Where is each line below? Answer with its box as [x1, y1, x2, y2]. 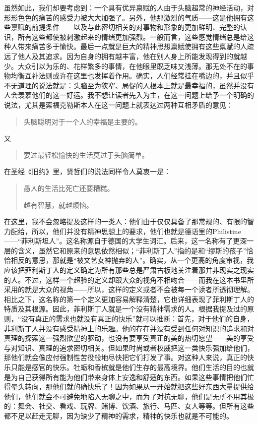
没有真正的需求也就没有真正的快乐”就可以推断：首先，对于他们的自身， [21, 313, 254, 324]
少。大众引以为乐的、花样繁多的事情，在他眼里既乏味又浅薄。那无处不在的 [4, 61, 247, 71]
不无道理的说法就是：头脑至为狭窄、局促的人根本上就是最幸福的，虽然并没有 [4, 80, 254, 90]
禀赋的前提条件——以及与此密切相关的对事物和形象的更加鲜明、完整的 [10, 22, 240, 32]
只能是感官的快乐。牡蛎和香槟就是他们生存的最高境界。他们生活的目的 [10, 362, 240, 372]
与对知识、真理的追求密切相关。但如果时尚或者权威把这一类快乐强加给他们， [4, 342, 254, 353]
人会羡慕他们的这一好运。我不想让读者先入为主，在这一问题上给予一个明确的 [4, 90, 254, 100]
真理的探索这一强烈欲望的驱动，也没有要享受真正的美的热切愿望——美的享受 [4, 333, 254, 343]
